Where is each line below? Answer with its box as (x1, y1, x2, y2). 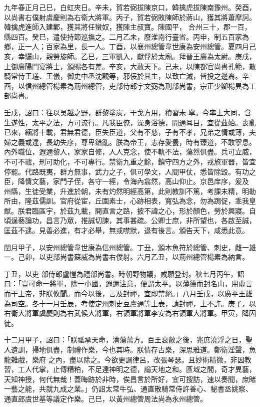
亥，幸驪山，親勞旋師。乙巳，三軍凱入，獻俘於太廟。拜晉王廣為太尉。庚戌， (4, 51, 256, 61)
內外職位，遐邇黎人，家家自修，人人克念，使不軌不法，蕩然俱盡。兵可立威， (4, 146, 256, 157)
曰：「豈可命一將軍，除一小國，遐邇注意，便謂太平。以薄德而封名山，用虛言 (4, 278, 252, 289)
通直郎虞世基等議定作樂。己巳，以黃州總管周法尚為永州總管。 (4, 393, 207, 403)
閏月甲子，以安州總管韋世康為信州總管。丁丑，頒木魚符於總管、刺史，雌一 (4, 242, 249, 252)
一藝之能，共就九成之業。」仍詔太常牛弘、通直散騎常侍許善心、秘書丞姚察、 (4, 383, 252, 394)
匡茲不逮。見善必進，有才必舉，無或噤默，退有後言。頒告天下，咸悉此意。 (4, 225, 249, 236)
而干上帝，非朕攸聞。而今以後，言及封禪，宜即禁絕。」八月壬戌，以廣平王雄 (4, 288, 252, 299)
